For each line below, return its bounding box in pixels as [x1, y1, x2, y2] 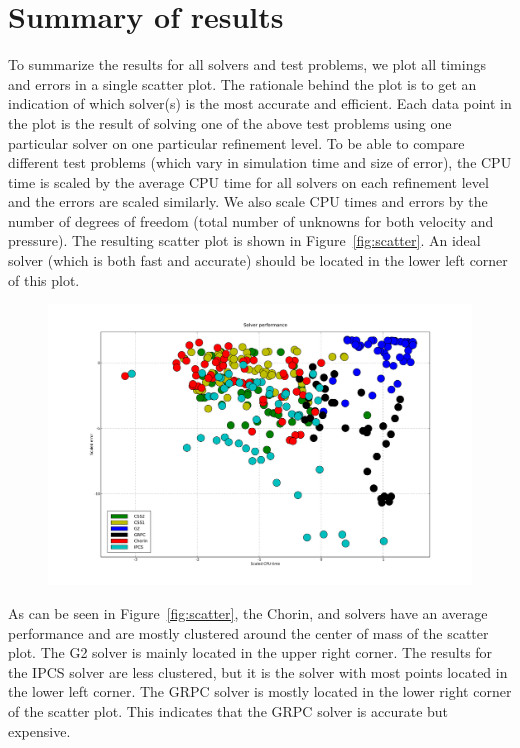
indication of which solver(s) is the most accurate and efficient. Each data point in [8, 93, 512, 114]
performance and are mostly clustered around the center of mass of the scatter [8, 622, 489, 643]
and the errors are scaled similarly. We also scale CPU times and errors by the [8, 191, 488, 212]
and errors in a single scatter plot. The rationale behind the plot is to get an [8, 73, 477, 94]
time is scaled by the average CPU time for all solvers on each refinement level [8, 171, 489, 192]
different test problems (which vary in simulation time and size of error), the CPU [8, 152, 512, 173]
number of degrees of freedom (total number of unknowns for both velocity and [8, 210, 494, 231]
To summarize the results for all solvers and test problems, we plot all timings [8, 54, 486, 75]
